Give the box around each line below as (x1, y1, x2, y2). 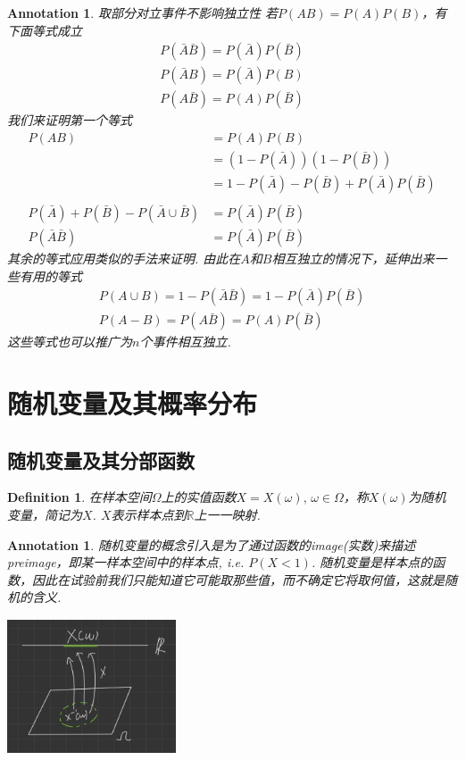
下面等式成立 (7, 21, 82, 39)
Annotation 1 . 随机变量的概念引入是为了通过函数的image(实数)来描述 (7, 535, 416, 554)
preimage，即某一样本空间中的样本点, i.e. (7, 553, 245, 572)
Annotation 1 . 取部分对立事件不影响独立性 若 (7, 4, 278, 21)
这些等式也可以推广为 (7, 332, 132, 351)
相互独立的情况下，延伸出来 (271, 249, 435, 268)
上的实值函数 (161, 488, 237, 506)
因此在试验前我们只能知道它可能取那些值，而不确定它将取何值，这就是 (31, 570, 445, 589)
